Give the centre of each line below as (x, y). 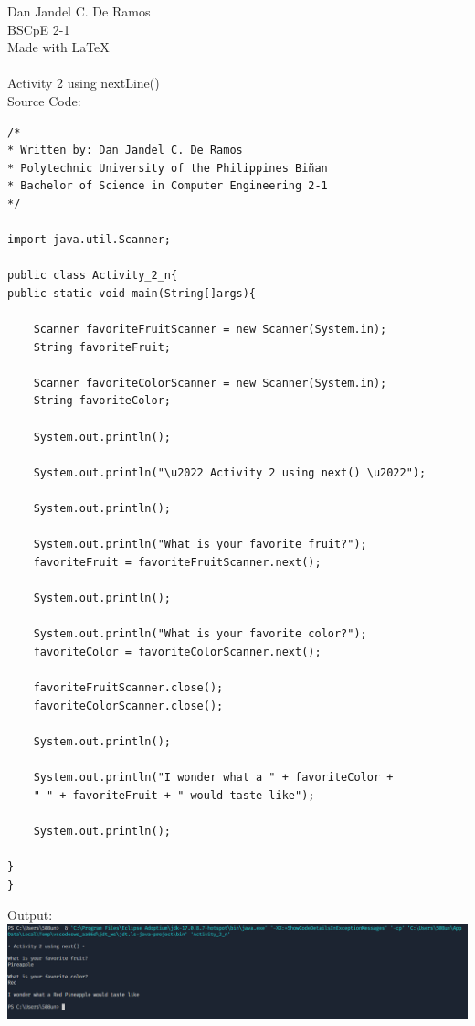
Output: (30, 915)
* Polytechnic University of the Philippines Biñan (168, 168)
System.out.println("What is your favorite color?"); (200, 634)
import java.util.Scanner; (89, 240)
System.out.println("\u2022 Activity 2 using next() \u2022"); (230, 472)
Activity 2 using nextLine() (84, 83)
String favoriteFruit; (102, 347)
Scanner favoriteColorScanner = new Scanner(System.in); (210, 383)
